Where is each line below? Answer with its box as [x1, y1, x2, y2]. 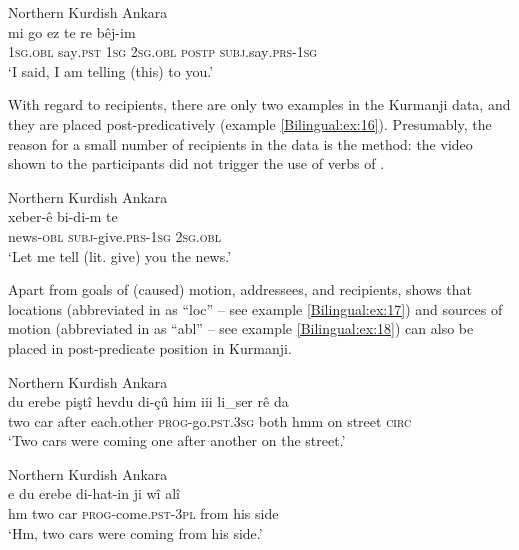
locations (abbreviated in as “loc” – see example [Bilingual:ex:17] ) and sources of [8, 298, 503, 319]
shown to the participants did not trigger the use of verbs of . [8, 153, 385, 174]
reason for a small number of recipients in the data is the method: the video [8, 133, 473, 154]
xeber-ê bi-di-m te [8, 206, 118, 227]
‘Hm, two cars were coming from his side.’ [8, 522, 263, 543]
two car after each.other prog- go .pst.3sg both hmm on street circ [8, 410, 412, 431]
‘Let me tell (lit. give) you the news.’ [8, 245, 232, 266]
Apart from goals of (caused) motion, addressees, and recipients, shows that [8, 279, 472, 300]
